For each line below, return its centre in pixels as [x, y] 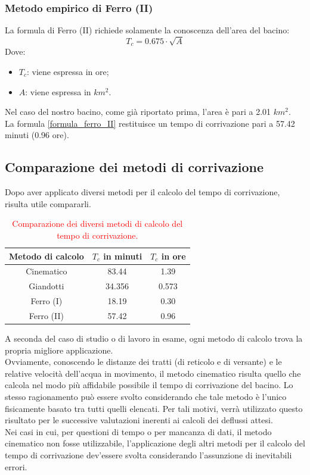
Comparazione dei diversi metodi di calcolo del [97, 224]
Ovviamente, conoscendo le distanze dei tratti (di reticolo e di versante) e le [143, 362]
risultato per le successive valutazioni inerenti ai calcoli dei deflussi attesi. [139, 420]
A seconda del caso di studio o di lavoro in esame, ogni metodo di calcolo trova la [154, 338]
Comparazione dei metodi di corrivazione [134, 167]
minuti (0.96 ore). [37, 135]
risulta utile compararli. [48, 203]
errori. [16, 466]
